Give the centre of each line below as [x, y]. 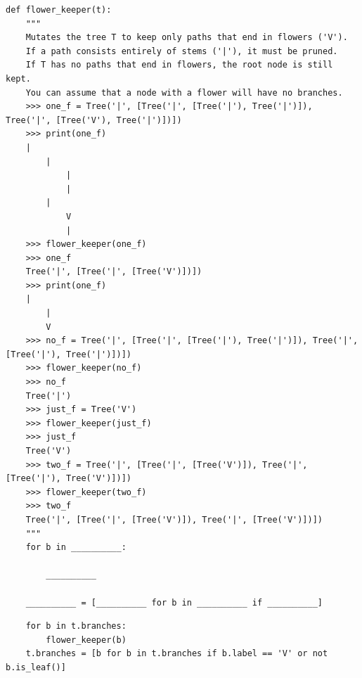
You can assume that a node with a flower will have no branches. [184, 92]
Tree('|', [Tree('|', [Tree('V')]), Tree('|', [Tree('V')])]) [174, 519]
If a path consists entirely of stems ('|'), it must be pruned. [182, 51]
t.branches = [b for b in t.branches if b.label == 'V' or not [177, 654]
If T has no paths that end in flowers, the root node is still [179, 65]
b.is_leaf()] [36, 667]
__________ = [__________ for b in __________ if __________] [174, 602]
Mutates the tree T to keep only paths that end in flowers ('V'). [187, 38]
